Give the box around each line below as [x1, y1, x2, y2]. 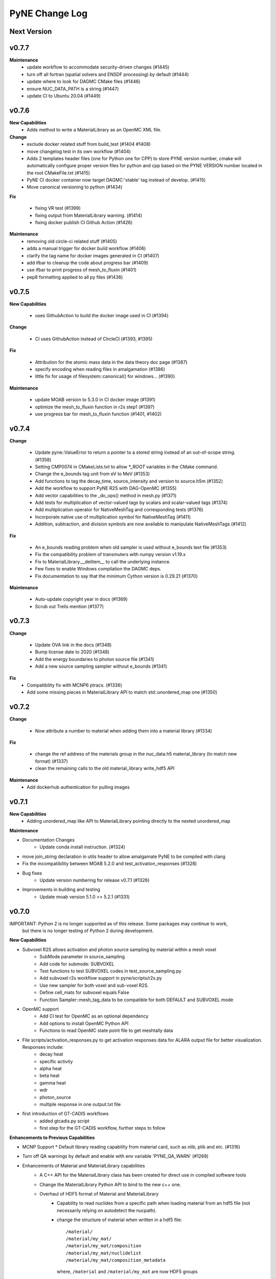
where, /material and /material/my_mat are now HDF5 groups [57, 1269, 198, 1275]
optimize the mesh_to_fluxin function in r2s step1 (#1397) [35, 404, 155, 410]
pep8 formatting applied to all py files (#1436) [27, 274, 123, 280]
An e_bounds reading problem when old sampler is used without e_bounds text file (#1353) [35, 544, 227, 550]
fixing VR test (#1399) [35, 205, 81, 211]
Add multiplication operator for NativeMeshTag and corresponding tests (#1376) [35, 506, 204, 513]
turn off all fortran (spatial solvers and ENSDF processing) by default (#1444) [27, 71, 189, 77]
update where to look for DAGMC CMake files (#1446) [27, 78, 141, 84]
